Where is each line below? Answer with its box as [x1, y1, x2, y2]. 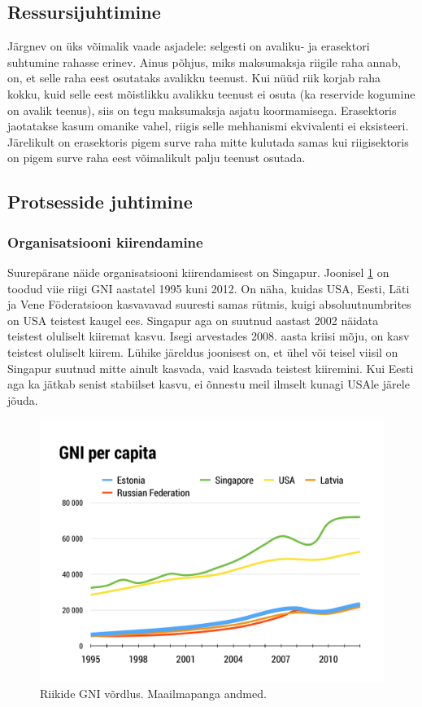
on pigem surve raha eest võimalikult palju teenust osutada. [7, 149, 306, 166]
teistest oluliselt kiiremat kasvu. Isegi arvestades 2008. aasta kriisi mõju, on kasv [7, 327, 410, 345]
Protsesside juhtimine [7, 189, 193, 214]
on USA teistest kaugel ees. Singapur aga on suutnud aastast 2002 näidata [7, 311, 379, 328]
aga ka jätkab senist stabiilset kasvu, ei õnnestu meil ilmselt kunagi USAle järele [7, 375, 410, 393]
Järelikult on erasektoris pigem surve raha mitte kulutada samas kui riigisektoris [7, 133, 409, 150]
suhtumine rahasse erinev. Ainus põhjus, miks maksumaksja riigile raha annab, [7, 53, 401, 70]
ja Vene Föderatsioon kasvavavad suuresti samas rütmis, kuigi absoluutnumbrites [7, 296, 411, 313]
